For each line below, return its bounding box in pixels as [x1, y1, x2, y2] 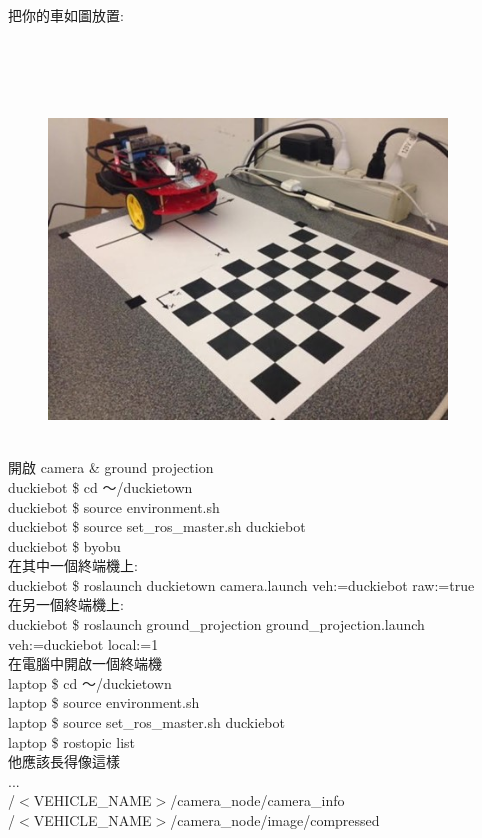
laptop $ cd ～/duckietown [8, 672, 172, 693]
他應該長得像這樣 [8, 751, 120, 772]
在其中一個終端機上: [8, 555, 138, 576]
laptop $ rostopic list [8, 731, 135, 752]
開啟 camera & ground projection [8, 457, 214, 478]
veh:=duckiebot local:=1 [8, 633, 159, 654]
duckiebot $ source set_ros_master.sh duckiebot [8, 516, 306, 537]
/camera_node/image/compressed [170, 810, 380, 830]
